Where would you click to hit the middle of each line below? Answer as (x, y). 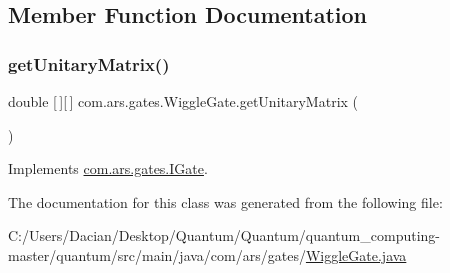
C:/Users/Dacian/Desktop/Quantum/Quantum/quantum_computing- (224, 235)
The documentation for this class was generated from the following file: (225, 201)
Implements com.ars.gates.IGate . (108, 168)
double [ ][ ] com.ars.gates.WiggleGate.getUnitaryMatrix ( (183, 101)
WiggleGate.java (356, 254)
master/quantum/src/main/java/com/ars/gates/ (157, 254)
